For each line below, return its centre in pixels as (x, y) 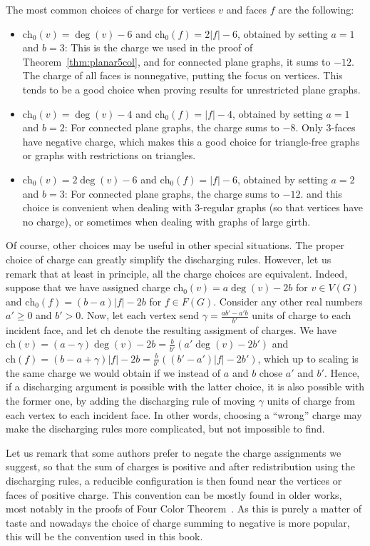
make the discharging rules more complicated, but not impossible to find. (165, 429)
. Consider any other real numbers (288, 301)
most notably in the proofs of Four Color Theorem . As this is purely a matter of (184, 509)
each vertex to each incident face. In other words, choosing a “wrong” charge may (184, 414)
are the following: (316, 9)
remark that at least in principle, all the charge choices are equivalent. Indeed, (177, 273)
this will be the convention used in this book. (104, 536)
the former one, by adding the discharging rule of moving (130, 400)
